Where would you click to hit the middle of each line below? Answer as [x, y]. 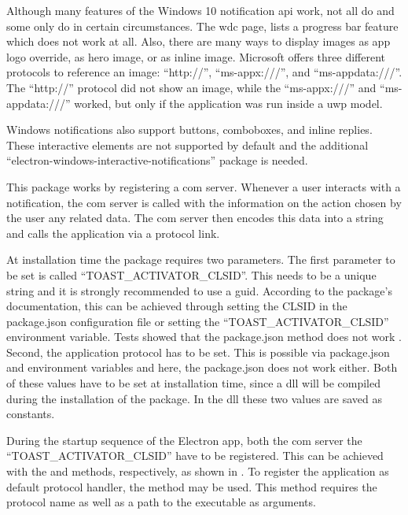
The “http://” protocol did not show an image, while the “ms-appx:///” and [191, 87]
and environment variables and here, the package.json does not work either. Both [202, 367]
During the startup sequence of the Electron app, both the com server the [184, 440]
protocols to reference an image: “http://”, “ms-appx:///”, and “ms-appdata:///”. [204, 72]
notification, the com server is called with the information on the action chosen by [204, 202]
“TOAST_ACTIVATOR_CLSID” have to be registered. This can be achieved [195, 456]
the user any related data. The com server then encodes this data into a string [195, 218]
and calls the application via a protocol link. [113, 233]
